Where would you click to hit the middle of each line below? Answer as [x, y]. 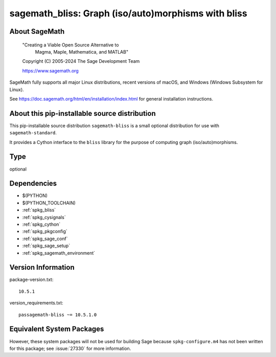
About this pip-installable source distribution [83, 113]
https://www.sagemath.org [50, 70]
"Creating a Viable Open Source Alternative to [71, 45]
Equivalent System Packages [57, 329]
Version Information [42, 267]
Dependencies [33, 184]
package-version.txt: [31, 280]
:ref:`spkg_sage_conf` [45, 239]
